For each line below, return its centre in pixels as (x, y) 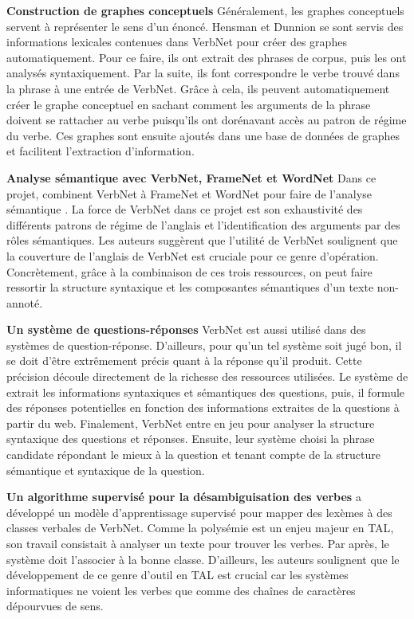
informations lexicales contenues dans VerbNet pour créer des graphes (177, 42)
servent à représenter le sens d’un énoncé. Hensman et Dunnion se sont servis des (205, 26)
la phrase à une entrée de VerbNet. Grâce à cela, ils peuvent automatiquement (198, 88)
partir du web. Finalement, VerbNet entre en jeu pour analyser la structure (191, 423)
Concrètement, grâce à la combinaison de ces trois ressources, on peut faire (189, 271)
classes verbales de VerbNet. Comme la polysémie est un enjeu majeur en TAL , (200, 528)
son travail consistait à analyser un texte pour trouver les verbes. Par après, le (198, 543)
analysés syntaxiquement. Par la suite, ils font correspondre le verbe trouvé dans (203, 73)
